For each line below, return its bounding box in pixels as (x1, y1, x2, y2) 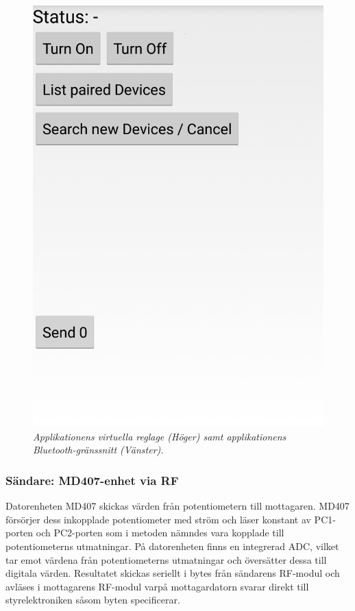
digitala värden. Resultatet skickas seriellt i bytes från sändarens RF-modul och (5, 566, 340, 580)
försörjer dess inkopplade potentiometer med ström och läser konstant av (5, 512, 311, 526)
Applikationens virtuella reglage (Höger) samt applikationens (33, 429, 286, 443)
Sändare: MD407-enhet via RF (5, 471, 179, 488)
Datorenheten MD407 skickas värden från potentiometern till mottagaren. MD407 (5, 499, 350, 513)
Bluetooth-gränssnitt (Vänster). (33, 442, 164, 457)
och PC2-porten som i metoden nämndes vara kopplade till (36, 525, 284, 540)
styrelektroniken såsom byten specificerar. (5, 593, 180, 607)
